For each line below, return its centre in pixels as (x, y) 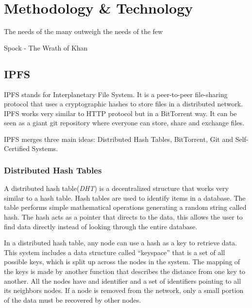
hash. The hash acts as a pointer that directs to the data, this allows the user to (123, 217)
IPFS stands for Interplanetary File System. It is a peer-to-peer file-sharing (116, 94)
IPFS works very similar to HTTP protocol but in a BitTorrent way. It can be (120, 113)
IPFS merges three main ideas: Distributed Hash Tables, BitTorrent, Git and (119, 139)
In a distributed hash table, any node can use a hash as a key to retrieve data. (120, 243)
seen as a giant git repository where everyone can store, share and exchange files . (124, 123)
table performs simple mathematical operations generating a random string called (125, 207)
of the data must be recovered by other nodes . (73, 299)
